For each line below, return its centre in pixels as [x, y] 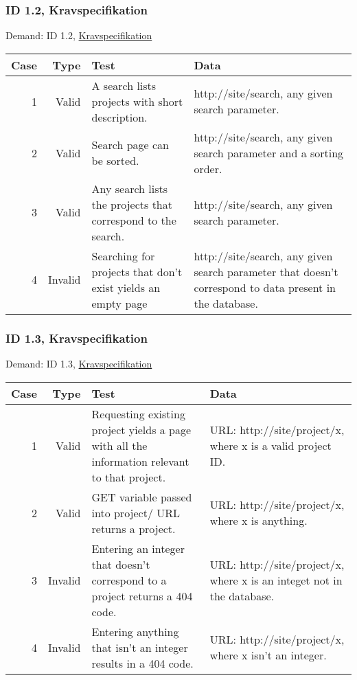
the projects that [132, 204]
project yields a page [141, 429]
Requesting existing [138, 413]
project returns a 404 [142, 596]
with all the [119, 445]
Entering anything [135, 631]
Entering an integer [138, 548]
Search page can [130, 145]
